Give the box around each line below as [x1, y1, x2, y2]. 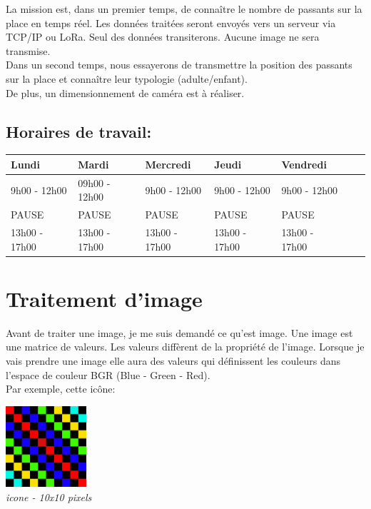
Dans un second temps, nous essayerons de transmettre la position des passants [6, 57, 352, 72]
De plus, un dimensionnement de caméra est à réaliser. [6, 85, 245, 100]
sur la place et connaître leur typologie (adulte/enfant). [6, 71, 248, 86]
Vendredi [281, 156, 327, 171]
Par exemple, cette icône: [6, 381, 116, 396]
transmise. [6, 43, 51, 58]
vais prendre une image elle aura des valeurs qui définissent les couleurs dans [6, 353, 340, 368]
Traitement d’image [6, 283, 203, 313]
